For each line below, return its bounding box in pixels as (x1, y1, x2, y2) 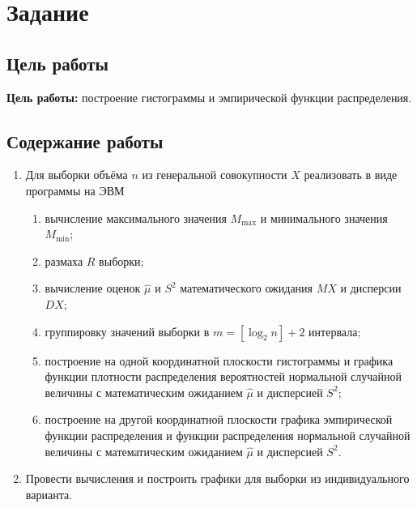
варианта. (25, 485, 73, 502)
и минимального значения (260, 209, 388, 226)
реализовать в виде (304, 166, 398, 183)
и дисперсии (340, 280, 402, 297)
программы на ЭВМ (25, 181, 125, 199)
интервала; (308, 322, 361, 339)
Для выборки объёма (25, 166, 128, 183)
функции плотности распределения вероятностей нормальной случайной (45, 368, 402, 385)
